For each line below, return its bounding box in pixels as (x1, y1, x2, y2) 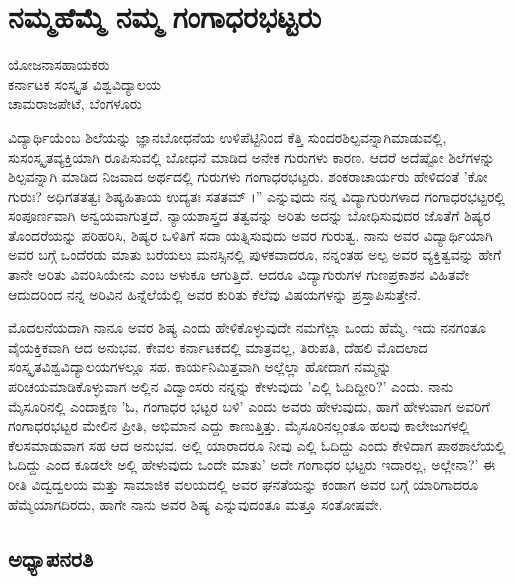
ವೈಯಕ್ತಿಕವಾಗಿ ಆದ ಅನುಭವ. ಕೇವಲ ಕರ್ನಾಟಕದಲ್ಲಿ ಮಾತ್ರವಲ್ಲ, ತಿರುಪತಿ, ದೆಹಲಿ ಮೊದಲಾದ (8, 336, 428, 357)
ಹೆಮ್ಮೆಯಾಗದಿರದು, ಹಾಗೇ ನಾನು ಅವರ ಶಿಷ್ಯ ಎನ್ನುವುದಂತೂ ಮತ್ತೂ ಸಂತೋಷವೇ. (8, 493, 383, 514)
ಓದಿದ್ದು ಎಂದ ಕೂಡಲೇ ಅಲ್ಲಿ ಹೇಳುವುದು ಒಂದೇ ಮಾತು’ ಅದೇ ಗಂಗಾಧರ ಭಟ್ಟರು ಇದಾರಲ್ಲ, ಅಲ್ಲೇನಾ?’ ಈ (8, 454, 496, 475)
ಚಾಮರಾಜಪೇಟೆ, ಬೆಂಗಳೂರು (8, 93, 142, 114)
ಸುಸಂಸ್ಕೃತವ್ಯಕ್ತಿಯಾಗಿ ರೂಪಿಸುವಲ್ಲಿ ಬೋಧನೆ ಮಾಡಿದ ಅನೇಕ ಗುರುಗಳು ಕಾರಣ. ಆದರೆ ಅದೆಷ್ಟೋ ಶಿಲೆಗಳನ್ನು (8, 146, 495, 167)
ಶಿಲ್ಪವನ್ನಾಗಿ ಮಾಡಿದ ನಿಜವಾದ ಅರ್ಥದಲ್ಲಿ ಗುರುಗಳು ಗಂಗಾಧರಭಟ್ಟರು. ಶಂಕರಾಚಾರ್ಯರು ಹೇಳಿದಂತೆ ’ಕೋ (8, 166, 488, 187)
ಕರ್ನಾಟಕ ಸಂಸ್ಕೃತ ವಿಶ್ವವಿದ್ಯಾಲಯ (8, 73, 161, 94)
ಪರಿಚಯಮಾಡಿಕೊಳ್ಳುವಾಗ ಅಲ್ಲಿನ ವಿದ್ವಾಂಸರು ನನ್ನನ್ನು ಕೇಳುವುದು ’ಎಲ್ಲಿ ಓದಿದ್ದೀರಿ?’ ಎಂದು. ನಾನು (8, 376, 454, 397)
